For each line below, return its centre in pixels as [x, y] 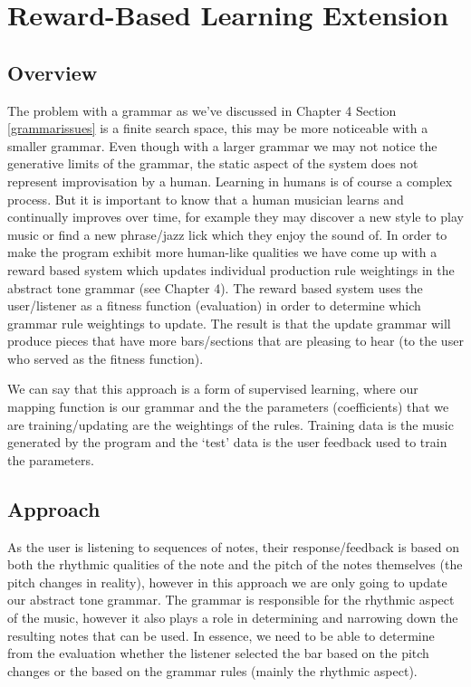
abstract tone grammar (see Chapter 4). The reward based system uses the [215, 287]
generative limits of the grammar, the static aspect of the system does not [213, 163]
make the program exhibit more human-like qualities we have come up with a [222, 252]
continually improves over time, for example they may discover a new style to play [235, 217]
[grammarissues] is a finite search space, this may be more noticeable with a [218, 128]
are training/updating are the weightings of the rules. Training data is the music [231, 424]
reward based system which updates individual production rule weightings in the [231, 269]
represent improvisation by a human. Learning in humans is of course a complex [230, 181]
